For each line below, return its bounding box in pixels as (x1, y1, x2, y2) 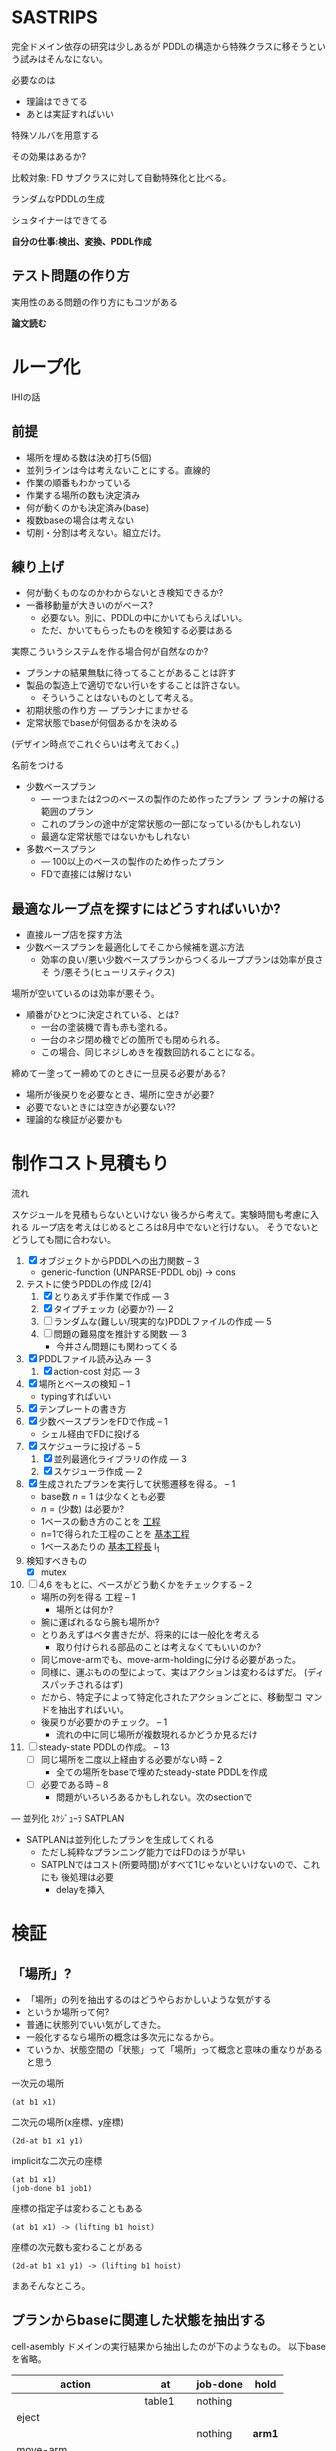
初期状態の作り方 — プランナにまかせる (25, 704, 189, 716)
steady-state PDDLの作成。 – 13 (38, 1741, 170, 1753)
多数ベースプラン (25, 843, 97, 855)
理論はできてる (25, 95, 88, 107)
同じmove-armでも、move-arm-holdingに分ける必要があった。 (40, 1653, 301, 1665)
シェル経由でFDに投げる (40, 1428, 141, 1440)
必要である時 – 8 (40, 1778, 109, 1790)
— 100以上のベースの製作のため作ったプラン (40, 856, 225, 868)
